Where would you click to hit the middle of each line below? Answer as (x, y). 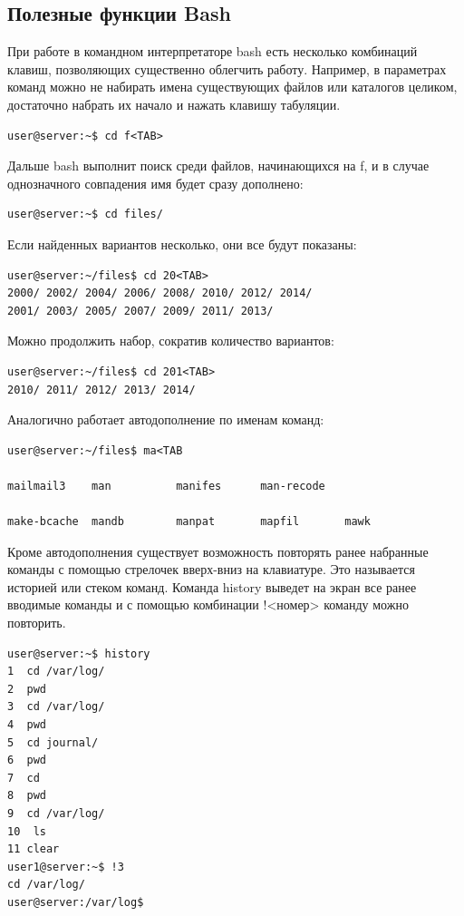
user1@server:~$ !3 (66, 867)
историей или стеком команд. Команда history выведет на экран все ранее (212, 586)
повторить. (37, 623)
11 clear (34, 849)
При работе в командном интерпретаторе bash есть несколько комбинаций (213, 51)
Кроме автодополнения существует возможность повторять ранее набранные (218, 551)
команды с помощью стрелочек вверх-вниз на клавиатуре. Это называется (211, 569)
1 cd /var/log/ (56, 672)
